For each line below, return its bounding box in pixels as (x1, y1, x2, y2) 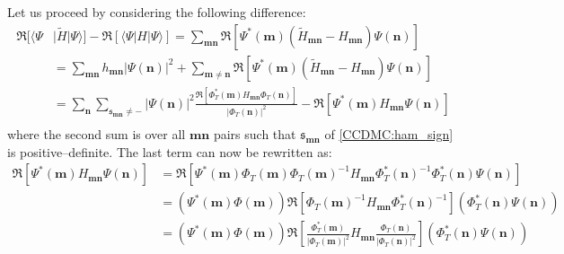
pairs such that (213, 124, 296, 143)
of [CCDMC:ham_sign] (324, 124, 454, 143)
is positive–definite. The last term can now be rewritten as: (7, 142, 332, 161)
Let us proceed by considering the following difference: (7, 3, 306, 21)
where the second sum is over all (7, 124, 186, 143)
